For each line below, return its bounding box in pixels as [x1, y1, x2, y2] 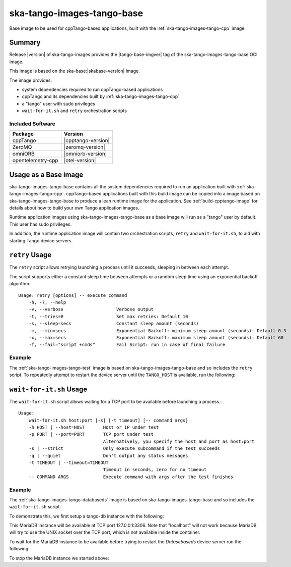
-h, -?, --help [28, 299, 66, 305]
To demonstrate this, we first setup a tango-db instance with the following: [9, 513, 164, 519]
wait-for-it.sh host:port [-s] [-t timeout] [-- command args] [28, 417, 188, 423]
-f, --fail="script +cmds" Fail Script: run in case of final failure [28, 342, 226, 348]
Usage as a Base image [9, 170, 84, 179]
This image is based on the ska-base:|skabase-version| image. [9, 68, 140, 74]
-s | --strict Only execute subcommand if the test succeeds [28, 446, 220, 451]
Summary [9, 38, 41, 47]
